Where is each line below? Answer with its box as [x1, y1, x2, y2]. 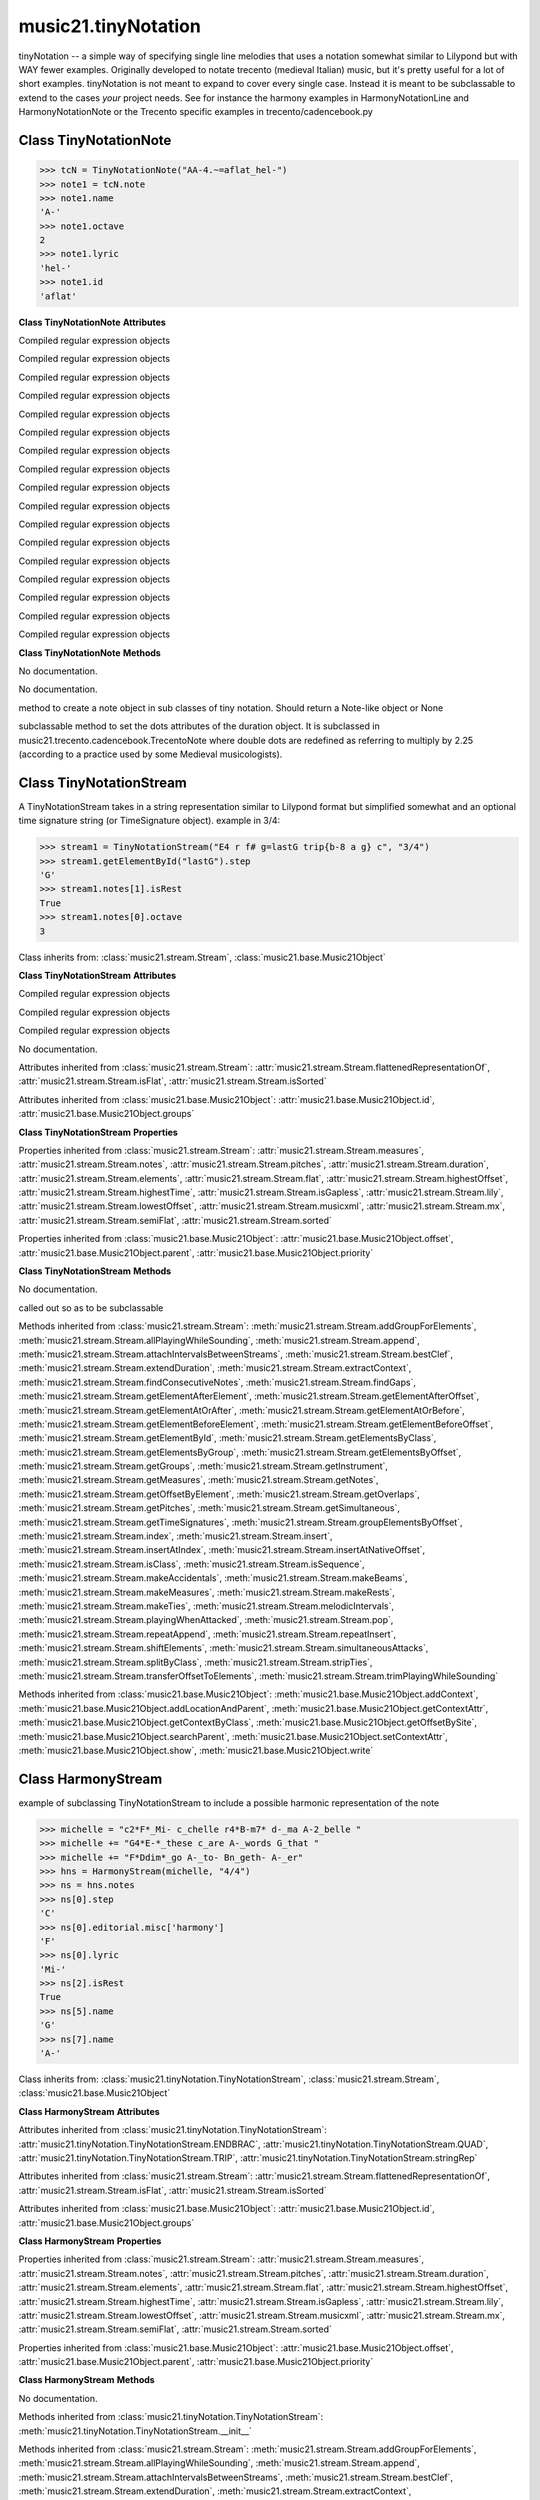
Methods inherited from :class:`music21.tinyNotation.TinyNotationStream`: [18, 2411, 324, 2423]
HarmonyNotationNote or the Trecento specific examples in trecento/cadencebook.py [18, 106, 374, 118]
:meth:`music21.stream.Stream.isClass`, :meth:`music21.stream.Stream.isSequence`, [18, 1558, 365, 1570]
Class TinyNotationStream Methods [18, 1265, 172, 1277]
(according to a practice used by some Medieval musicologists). [18, 748, 283, 760]
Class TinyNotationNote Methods [18, 646, 162, 659]
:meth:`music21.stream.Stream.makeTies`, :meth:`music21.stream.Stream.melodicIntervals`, [18, 1600, 395, 1612]
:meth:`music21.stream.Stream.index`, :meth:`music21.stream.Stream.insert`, [18, 1530, 334, 1542]
